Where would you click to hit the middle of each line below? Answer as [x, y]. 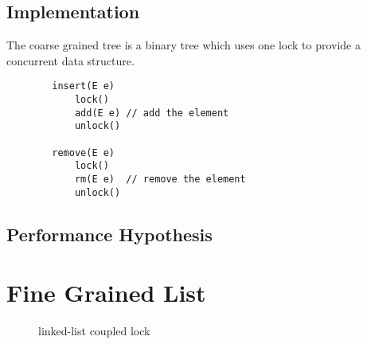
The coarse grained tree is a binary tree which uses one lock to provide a [183, 45]
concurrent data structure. [70, 60]
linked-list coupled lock [94, 331]
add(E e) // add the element [152, 113]
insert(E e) [84, 86]
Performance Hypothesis [109, 234]
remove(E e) [84, 152]
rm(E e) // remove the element [160, 179]
